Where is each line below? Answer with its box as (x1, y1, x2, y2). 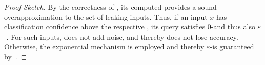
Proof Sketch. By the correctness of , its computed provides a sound (4, 2, 217, 12)
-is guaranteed (210, 41, 254, 52)
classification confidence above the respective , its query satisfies (4, 21, 206, 32)
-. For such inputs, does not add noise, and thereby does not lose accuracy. (4, 31, 238, 42)
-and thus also (211, 21, 255, 32)
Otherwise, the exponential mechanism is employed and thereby (4, 41, 205, 52)
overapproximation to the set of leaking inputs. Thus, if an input (4, 11, 208, 22)
